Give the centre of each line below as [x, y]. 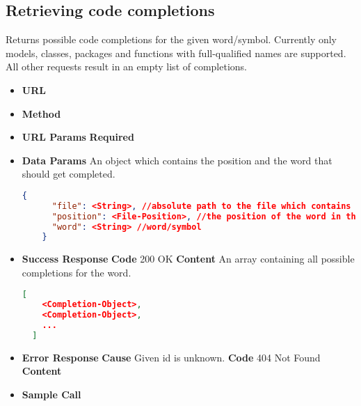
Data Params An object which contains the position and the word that [177, 160]
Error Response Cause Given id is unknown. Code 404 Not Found [171, 357]
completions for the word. [77, 272]
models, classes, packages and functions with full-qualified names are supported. [176, 53]
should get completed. [69, 174]
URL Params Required [78, 137]
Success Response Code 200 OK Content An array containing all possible [188, 259]
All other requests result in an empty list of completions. [126, 67]
